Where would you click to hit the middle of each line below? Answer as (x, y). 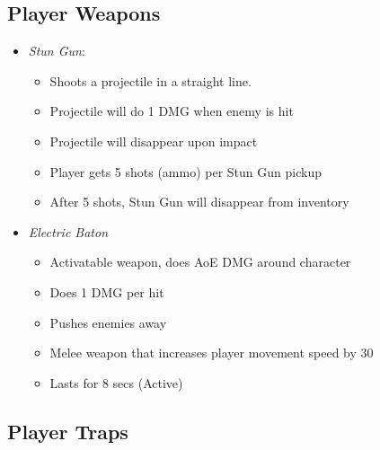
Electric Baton (68, 231)
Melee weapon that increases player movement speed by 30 (212, 353)
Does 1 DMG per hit (107, 291)
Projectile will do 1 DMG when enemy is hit (172, 111)
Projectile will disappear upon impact (154, 141)
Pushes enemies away (108, 322)
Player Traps (68, 431)
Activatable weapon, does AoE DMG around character (200, 262)
